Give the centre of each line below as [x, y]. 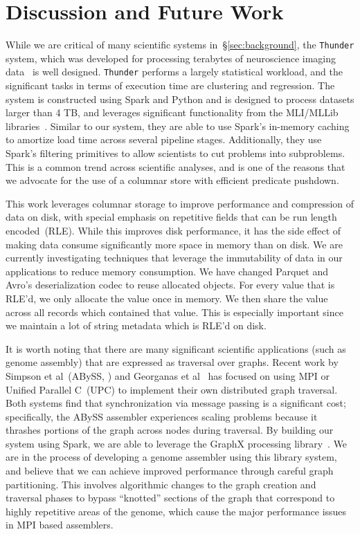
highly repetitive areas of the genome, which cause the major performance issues [176, 511]
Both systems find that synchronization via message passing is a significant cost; [176, 403]
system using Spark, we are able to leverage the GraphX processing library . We [177, 443]
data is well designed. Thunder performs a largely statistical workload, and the [174, 72]
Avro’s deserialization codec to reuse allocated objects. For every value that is [170, 285]
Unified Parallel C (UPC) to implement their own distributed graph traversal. [172, 389]
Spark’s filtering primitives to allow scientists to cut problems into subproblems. [175, 153]
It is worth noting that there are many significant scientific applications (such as [176, 348]
